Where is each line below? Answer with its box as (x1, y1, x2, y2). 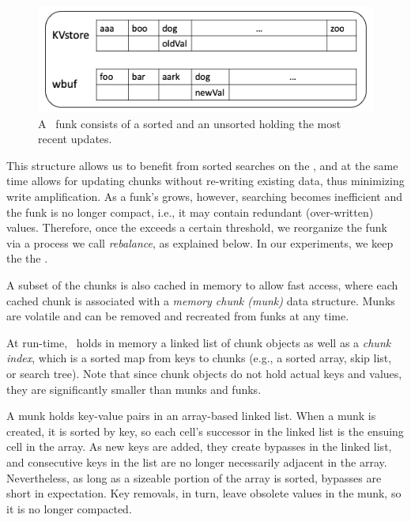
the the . (6, 250, 48, 267)
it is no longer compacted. (6, 500, 132, 516)
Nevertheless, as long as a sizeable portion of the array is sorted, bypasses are (6, 469, 382, 486)
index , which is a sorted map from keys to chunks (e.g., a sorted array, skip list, (6, 350, 392, 366)
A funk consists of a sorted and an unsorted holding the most (38, 115, 341, 131)
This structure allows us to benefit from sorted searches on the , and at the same (6, 157, 398, 173)
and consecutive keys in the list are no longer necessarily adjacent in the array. (6, 453, 387, 470)
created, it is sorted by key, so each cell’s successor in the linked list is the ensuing (6, 422, 404, 439)
